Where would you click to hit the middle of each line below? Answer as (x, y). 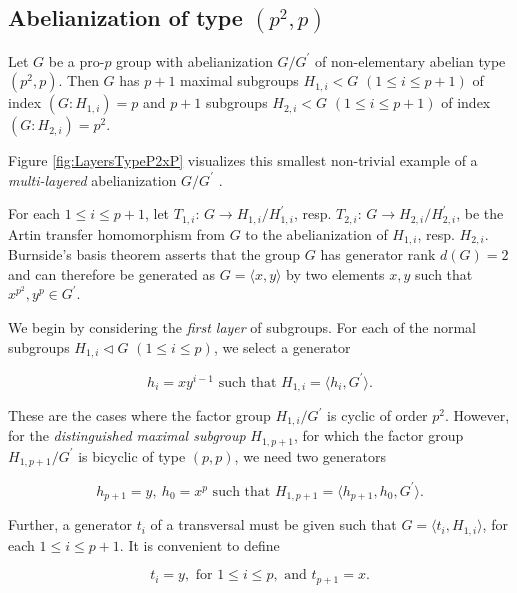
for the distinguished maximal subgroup (127, 435)
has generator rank (378, 254)
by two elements (335, 273)
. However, (477, 415)
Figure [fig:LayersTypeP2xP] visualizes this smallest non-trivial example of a (243, 160)
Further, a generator (70, 524)
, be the (480, 213)
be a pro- (76, 60)
